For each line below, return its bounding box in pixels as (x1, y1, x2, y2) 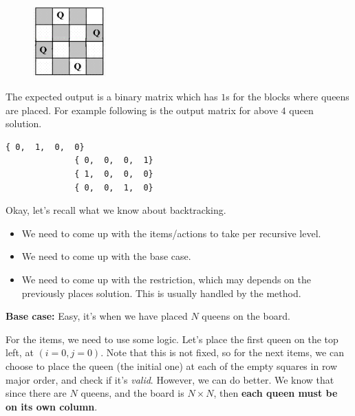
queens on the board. (202, 309, 290, 323)
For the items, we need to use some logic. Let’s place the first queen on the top (6, 331, 338, 346)
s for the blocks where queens (226, 89, 349, 104)
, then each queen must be (213, 386, 338, 400)
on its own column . (6, 399, 98, 413)
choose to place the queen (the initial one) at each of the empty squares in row (6, 358, 338, 373)
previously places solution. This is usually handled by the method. (21, 285, 301, 300)
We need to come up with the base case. (21, 249, 191, 263)
